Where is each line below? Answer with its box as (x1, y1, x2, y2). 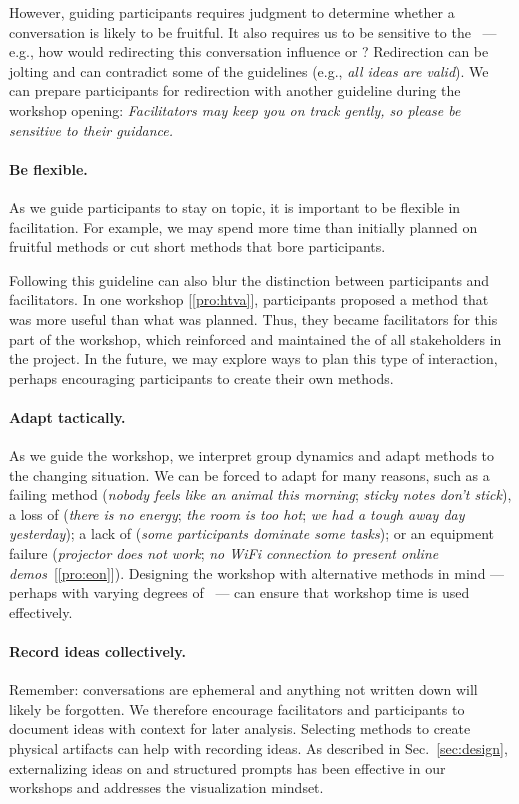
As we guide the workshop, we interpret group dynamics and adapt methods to (9, 445, 495, 466)
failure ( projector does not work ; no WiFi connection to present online (9, 543, 439, 564)
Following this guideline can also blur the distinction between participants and (9, 269, 490, 290)
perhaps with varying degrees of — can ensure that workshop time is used (9, 582, 470, 603)
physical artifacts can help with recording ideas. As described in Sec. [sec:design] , (9, 738, 508, 759)
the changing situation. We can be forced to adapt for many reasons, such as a (9, 464, 490, 485)
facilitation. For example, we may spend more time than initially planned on (9, 216, 478, 237)
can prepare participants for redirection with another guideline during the (9, 80, 461, 101)
